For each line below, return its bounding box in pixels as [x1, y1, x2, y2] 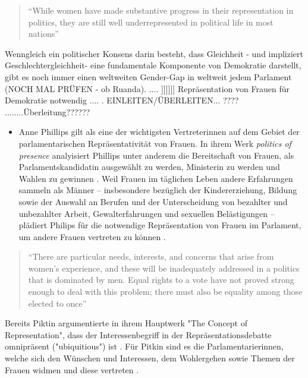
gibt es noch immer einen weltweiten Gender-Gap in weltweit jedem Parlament [5, 70, 292, 83]
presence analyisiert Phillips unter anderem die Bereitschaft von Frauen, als [18, 149, 294, 161]
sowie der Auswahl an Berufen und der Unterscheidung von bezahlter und [18, 195, 288, 207]
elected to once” [28, 297, 87, 309]
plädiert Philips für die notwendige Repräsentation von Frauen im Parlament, [18, 219, 301, 231]
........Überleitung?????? [5, 105, 90, 118]
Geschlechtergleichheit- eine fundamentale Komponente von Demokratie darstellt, [5, 59, 301, 71]
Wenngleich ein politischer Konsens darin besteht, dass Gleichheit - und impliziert [5, 47, 303, 59]
